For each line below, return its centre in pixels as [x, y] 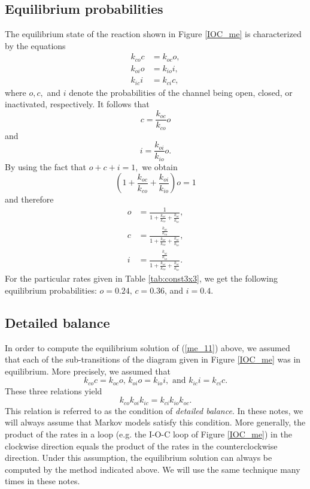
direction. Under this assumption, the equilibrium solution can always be [139, 458]
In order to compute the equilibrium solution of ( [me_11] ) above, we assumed [148, 347]
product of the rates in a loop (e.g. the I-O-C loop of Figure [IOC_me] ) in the [148, 434]
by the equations [35, 45]
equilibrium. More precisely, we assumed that [88, 371]
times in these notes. [42, 481]
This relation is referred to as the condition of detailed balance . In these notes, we [154, 410]
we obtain [160, 166]
